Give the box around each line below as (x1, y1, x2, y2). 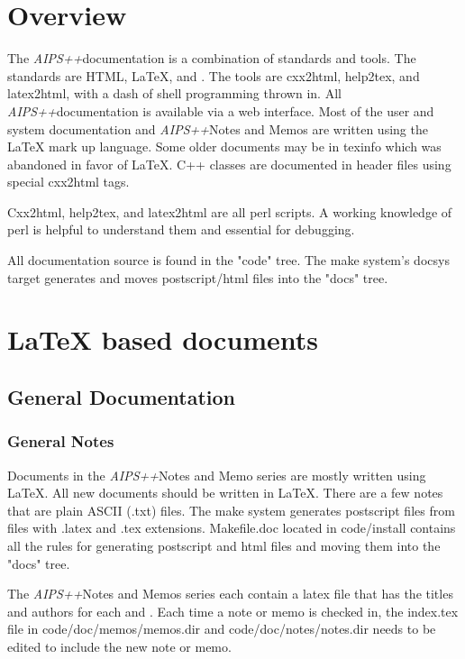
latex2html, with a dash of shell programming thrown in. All (7, 84, 342, 103)
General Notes (7, 430, 114, 453)
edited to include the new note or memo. (7, 636, 232, 655)
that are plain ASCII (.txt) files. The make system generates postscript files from (7, 500, 455, 519)
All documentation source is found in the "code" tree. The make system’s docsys (7, 251, 450, 270)
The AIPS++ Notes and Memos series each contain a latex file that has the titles (7, 584, 453, 603)
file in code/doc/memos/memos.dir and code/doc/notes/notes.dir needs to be (7, 619, 436, 638)
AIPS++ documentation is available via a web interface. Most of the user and (7, 101, 434, 120)
